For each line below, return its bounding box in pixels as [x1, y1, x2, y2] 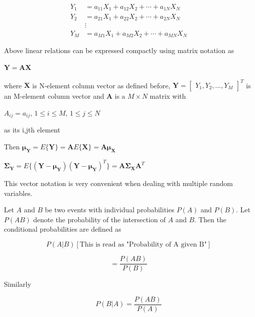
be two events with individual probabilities [45, 204, 174, 215]
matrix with [150, 91, 186, 101]
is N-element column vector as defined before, [32, 80, 170, 90]
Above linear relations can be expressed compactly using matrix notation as [4, 45, 234, 56]
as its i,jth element [4, 125, 60, 135]
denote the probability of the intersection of [33, 214, 166, 224]
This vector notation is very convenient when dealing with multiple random [4, 178, 233, 189]
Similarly [4, 279, 31, 289]
